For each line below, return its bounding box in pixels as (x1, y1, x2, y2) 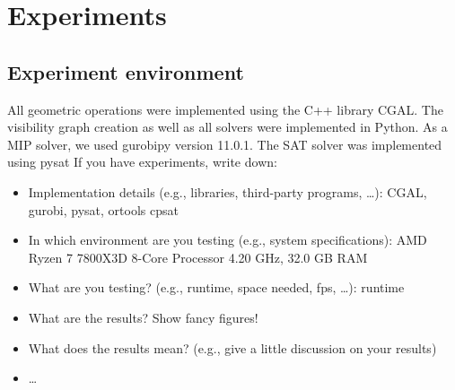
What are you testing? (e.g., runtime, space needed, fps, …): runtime (28, 278, 405, 297)
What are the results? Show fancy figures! (28, 308, 258, 326)
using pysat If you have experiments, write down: (7, 152, 277, 171)
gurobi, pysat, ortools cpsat (28, 200, 179, 219)
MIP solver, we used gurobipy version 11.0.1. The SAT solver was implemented (7, 134, 442, 153)
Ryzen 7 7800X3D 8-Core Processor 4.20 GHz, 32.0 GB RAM (28, 247, 368, 266)
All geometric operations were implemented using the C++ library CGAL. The (7, 100, 443, 118)
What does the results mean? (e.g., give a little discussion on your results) (28, 338, 437, 357)
